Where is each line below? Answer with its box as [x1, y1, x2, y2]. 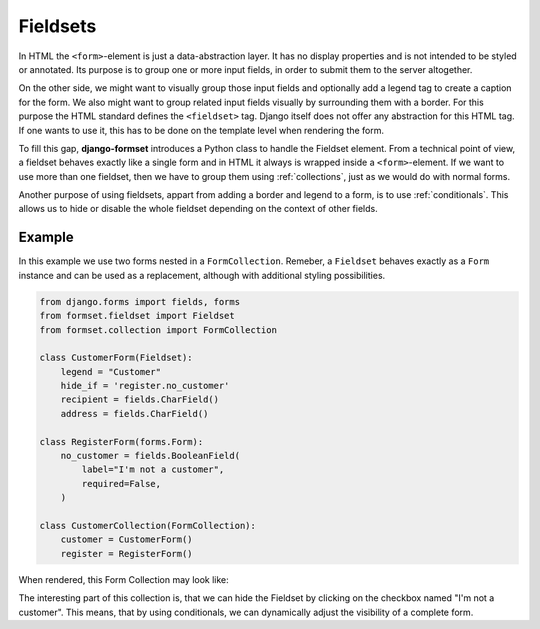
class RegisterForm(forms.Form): [39, 436, 204, 447]
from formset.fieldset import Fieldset [39, 310, 235, 322]
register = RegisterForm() [60, 548, 194, 559]
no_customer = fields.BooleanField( [60, 450, 240, 462]
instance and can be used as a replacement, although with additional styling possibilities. [18, 269, 386, 281]
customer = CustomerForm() [60, 534, 194, 545]
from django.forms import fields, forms [39, 296, 240, 307]
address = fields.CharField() [60, 408, 209, 419]
